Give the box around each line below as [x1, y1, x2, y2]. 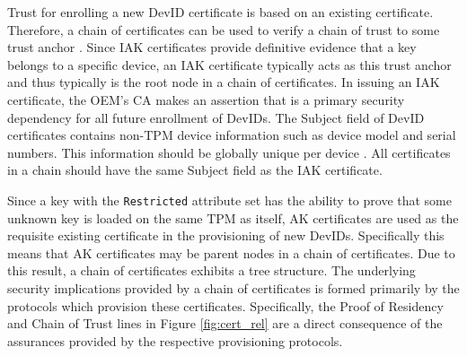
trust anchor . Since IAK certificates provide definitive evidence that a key [7, 38, 417, 56]
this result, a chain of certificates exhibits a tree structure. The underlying [7, 261, 416, 280]
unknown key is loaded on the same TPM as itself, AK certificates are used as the [7, 208, 459, 227]
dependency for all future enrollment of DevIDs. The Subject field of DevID [7, 108, 425, 126]
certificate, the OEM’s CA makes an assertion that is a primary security [7, 90, 405, 109]
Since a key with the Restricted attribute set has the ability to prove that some [7, 190, 452, 209]
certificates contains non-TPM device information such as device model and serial [7, 126, 456, 144]
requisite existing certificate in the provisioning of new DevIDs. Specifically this [7, 226, 445, 245]
